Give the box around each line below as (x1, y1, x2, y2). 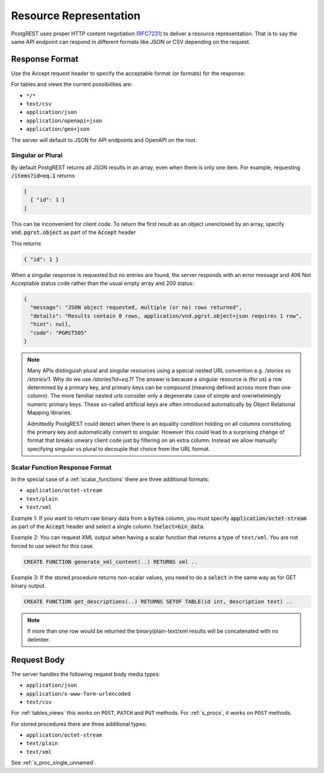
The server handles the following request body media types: (11, 670, 160, 678)
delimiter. (27, 636, 50, 643)
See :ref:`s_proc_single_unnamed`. (11, 759, 97, 766)
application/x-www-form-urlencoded (26, 690, 131, 697)
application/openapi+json (26, 117, 103, 124)
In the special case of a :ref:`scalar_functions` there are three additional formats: (11, 476, 210, 483)
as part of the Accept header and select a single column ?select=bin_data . (11, 522, 205, 530)
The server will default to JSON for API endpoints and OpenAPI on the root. (11, 136, 197, 143)
